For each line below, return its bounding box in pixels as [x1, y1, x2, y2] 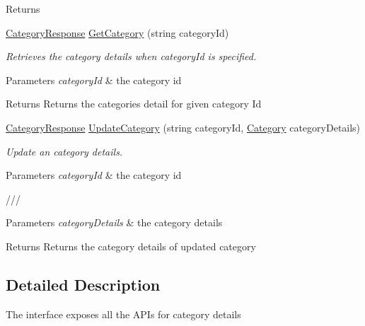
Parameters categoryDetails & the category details [6, 215, 223, 230]
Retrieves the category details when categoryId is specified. [6, 49, 257, 64]
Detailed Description [6, 273, 161, 295]
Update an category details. [6, 144, 123, 158]
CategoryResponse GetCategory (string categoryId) [6, 25, 229, 40]
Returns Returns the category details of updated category [6, 238, 256, 253]
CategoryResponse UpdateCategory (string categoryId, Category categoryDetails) [6, 120, 361, 134]
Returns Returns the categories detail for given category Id [6, 96, 262, 111]
